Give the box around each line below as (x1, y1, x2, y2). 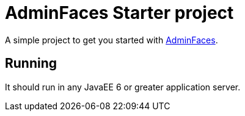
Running (5, 56, 57, 71)
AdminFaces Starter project (5, 2, 234, 23)
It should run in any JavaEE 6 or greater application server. (5, 81, 241, 92)
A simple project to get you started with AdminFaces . (5, 34, 218, 45)
